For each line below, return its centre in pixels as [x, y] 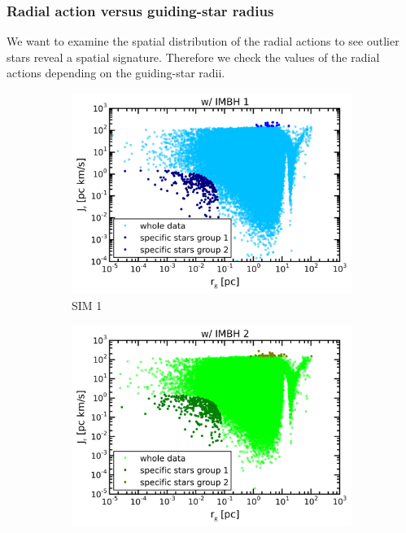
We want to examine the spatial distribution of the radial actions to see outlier [203, 41]
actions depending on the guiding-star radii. [116, 73]
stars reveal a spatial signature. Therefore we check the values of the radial [193, 57]
